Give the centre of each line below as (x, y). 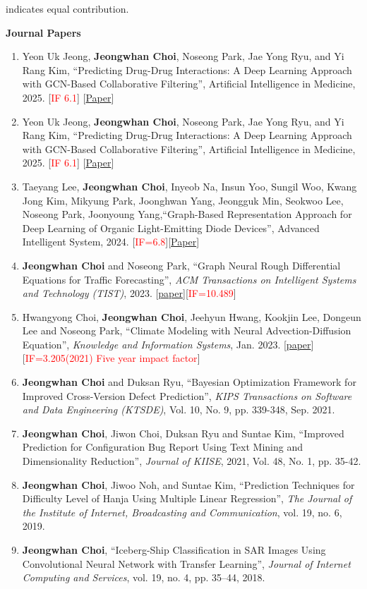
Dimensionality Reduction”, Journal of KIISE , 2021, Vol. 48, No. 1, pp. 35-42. (192, 461)
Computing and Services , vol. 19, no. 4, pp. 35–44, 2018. (144, 577)
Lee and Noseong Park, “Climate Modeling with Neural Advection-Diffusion (187, 330)
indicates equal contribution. (67, 8)
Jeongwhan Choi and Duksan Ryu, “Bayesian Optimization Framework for (189, 382)
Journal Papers (43, 32)
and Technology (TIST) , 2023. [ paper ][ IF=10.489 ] (129, 293)
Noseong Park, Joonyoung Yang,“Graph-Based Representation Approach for (187, 214)
